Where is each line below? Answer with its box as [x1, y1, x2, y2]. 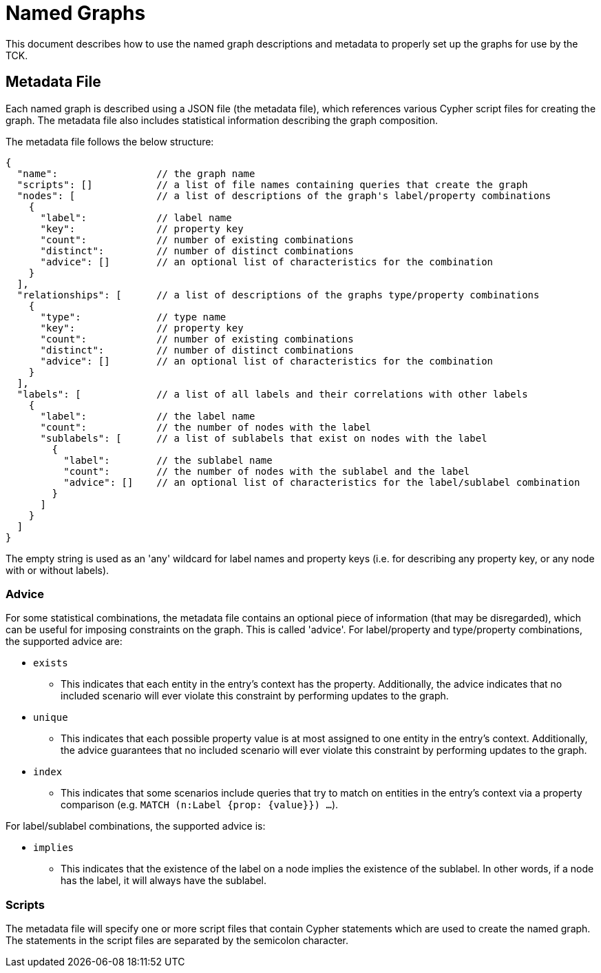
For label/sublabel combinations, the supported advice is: [6, 820, 266, 832]
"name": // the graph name [17, 167, 255, 179]
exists [33, 657, 68, 669]
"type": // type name [40, 311, 226, 322]
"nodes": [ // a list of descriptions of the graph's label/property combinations [17, 190, 551, 201]
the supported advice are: [6, 635, 123, 648]
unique [33, 712, 68, 724]
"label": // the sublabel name [63, 454, 273, 466]
